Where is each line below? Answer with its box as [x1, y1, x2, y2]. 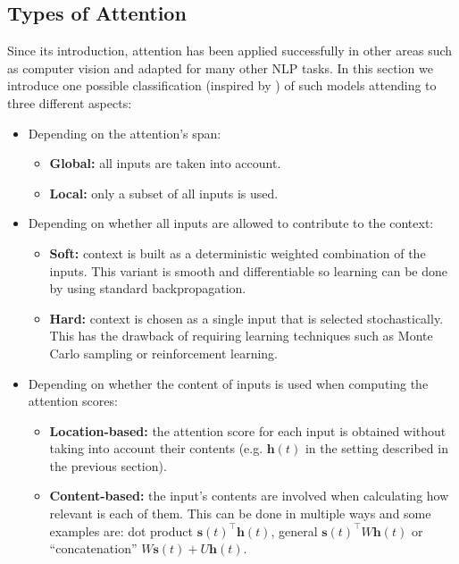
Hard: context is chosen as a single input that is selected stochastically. [49, 308, 444, 327]
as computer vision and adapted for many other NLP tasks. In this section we [7, 58, 433, 77]
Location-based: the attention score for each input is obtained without [49, 421, 446, 440]
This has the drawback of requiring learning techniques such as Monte [49, 326, 433, 345]
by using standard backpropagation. [49, 279, 246, 298]
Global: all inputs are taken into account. [49, 154, 281, 173]
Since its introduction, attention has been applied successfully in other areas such [7, 41, 453, 60]
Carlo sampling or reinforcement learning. [49, 343, 278, 362]
